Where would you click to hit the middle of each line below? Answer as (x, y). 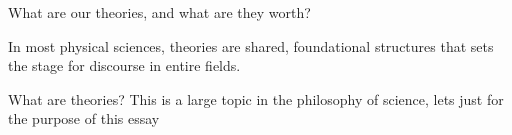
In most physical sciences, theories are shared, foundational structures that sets (251, 45)
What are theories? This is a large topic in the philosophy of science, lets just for (256, 98)
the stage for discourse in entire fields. (124, 65)
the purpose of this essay (84, 118)
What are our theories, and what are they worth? (159, 12)
